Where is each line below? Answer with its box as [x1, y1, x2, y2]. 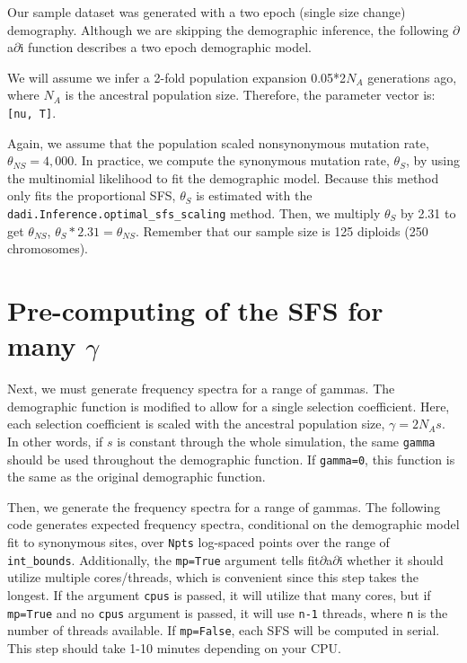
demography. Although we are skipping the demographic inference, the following [7, 20, 449, 39]
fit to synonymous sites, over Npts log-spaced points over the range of [7, 533, 390, 552]
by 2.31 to [401, 204, 456, 222]
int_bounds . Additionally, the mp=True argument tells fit [7, 550, 320, 569]
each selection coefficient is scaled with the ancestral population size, [7, 414, 385, 433]
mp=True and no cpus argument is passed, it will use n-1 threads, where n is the [7, 603, 448, 622]
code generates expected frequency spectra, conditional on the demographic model [7, 515, 460, 534]
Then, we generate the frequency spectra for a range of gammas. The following [7, 497, 441, 516]
